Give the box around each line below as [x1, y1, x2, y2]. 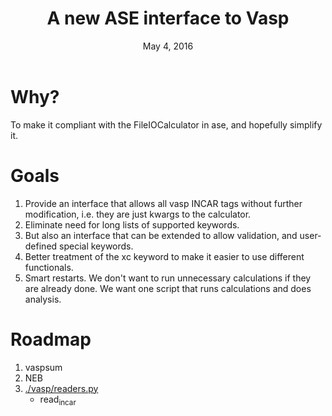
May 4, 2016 [142, 40, 194, 52]
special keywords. [59, 240, 134, 252]
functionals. [24, 261, 74, 273]
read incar [39, 393, 77, 407]
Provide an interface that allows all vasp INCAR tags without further [24, 197, 303, 209]
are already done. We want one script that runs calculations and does [24, 282, 312, 294]
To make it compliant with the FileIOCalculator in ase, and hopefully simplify [10, 118, 323, 131]
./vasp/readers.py [24, 382, 99, 394]
